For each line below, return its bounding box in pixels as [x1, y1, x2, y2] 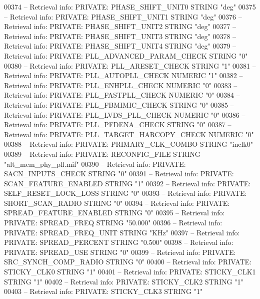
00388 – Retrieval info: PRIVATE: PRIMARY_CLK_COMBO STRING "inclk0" [4, 139, 253, 149]
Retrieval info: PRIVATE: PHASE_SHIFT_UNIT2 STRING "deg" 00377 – [4, 21, 236, 32]
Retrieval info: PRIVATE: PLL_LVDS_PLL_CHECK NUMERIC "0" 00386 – [4, 109, 245, 120]
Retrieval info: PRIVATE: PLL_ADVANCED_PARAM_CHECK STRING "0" [4, 50, 248, 61]
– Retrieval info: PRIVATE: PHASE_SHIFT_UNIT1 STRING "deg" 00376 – [4, 11, 242, 22]
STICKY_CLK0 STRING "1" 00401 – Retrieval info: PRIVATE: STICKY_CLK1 [4, 266, 256, 277]
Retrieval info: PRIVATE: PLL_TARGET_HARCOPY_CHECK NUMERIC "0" [4, 129, 254, 139]
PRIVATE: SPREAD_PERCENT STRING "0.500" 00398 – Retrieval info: [4, 237, 233, 247]
